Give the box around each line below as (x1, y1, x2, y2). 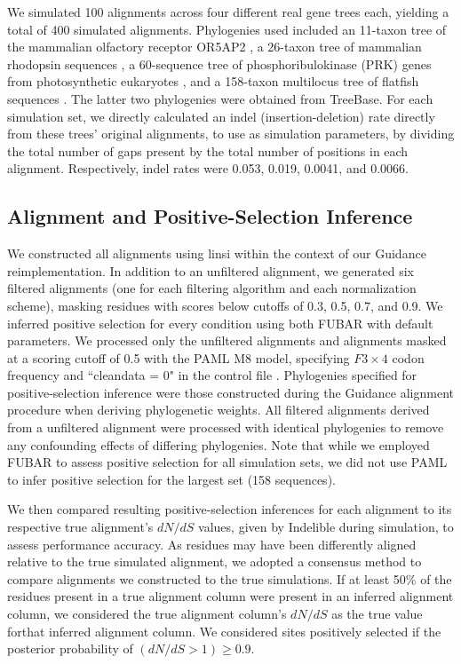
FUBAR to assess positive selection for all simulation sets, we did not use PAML (7, 453, 448, 471)
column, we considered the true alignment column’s (7, 605, 287, 623)
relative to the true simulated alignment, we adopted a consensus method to (7, 552, 422, 571)
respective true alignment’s (7, 518, 154, 536)
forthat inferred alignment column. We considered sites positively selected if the (7, 621, 441, 640)
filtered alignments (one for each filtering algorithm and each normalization (7, 279, 417, 297)
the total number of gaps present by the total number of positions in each (7, 141, 409, 160)
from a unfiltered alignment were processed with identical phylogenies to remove (7, 418, 444, 437)
